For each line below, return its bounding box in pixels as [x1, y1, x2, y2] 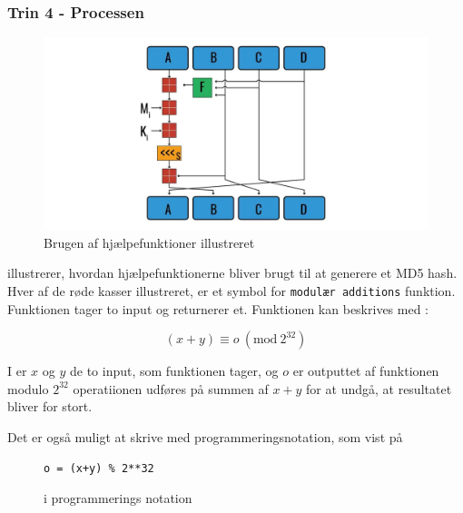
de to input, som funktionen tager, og [69, 361, 279, 380]
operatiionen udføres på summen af [73, 379, 269, 398]
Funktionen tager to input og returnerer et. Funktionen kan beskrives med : [7, 299, 429, 318]
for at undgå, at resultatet [306, 379, 452, 398]
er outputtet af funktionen [292, 361, 439, 380]
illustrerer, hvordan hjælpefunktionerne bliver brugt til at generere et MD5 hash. [7, 263, 458, 282]
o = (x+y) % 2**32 [44, 461, 154, 475]
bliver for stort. [7, 397, 93, 416]
